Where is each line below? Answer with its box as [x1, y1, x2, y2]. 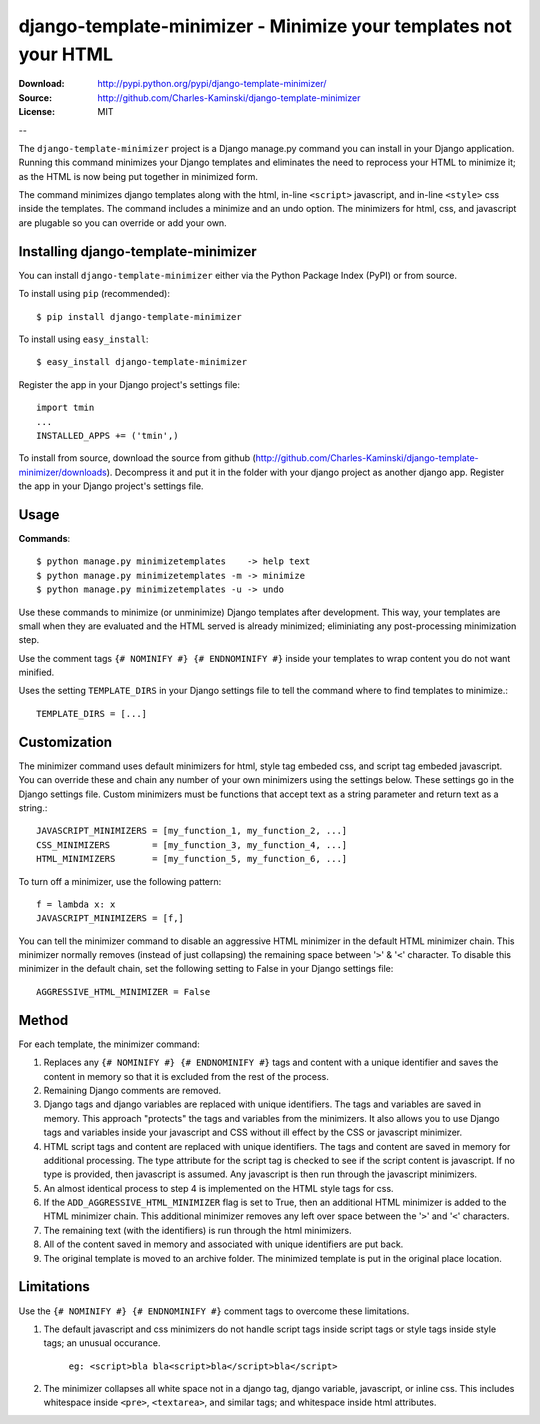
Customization [18, 733, 113, 750]
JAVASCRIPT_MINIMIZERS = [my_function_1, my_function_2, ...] [36, 825, 348, 837]
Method [18, 1011, 69, 1029]
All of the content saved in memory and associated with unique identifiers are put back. [43, 1238, 404, 1250]
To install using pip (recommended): [18, 288, 170, 300]
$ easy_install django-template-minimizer [36, 356, 248, 368]
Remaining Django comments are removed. [43, 1084, 222, 1096]
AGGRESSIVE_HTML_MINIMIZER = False [36, 986, 211, 997]
